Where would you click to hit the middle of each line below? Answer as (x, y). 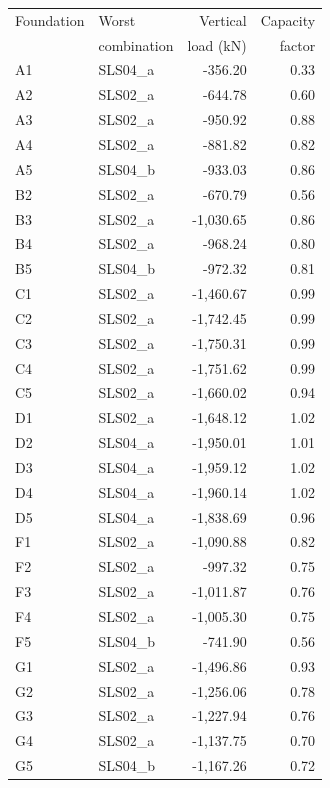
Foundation (50, 19)
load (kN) (217, 44)
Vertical (223, 19)
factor (297, 44)
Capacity (288, 19)
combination (136, 44)
